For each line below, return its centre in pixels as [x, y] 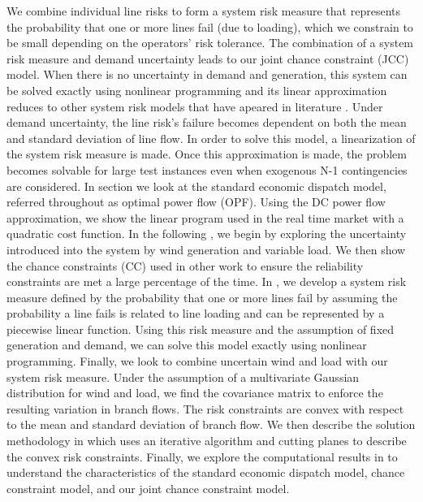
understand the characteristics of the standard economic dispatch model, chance [206, 472]
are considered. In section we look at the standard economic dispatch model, [196, 186]
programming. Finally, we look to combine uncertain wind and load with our [197, 361]
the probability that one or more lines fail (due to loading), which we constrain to [210, 26]
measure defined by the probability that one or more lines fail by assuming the [202, 297]
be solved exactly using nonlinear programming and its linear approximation [197, 90]
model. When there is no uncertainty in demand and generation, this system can [207, 74]
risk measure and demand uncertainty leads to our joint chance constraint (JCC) [208, 58]
